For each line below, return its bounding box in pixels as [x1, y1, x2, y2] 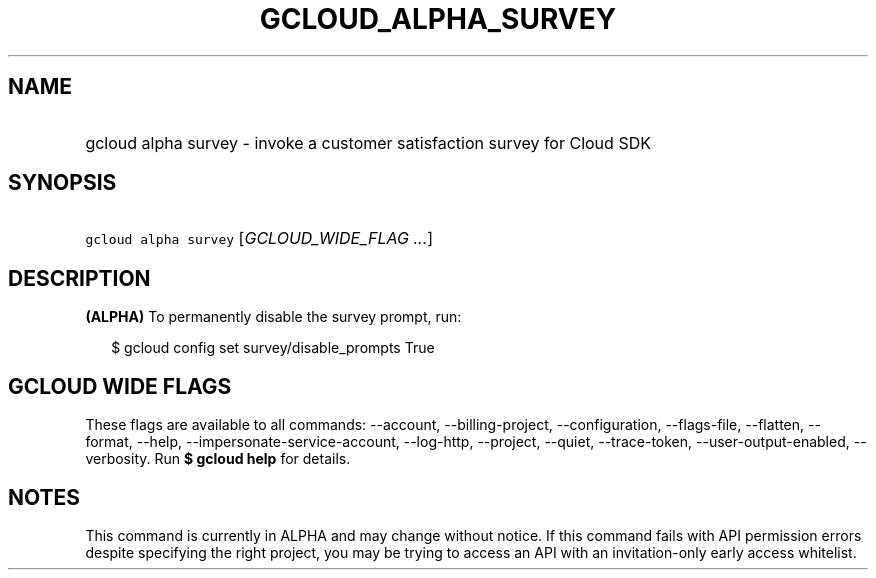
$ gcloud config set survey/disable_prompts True [111, 339, 435, 357]
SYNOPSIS [8, 170, 117, 196]
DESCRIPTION [8, 265, 151, 291]
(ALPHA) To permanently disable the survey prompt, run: [85, 308, 462, 326]
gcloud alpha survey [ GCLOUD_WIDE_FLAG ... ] [85, 228, 434, 249]
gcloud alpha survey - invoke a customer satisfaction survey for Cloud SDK [85, 132, 651, 153]
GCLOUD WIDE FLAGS [8, 373, 232, 399]
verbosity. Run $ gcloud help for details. [85, 450, 351, 468]
